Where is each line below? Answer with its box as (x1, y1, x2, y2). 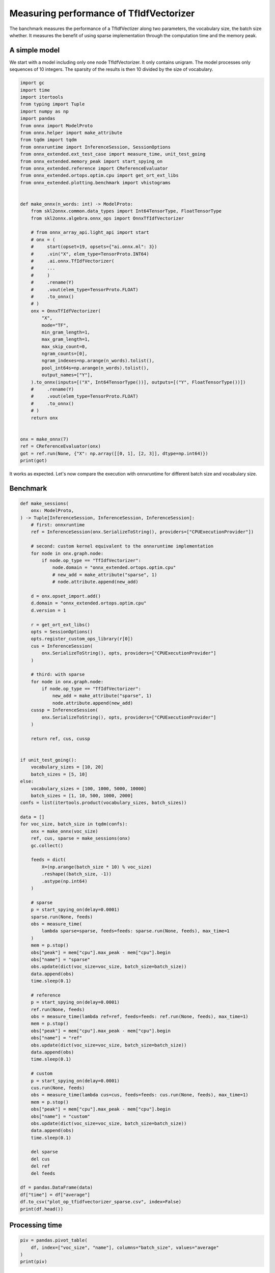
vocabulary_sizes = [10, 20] (31, 764, 104, 770)
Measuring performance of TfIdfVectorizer (9, 8, 195, 19)
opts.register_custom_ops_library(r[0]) (31, 636, 133, 642)
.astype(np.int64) (41, 878, 88, 884)
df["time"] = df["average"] (20, 1192, 90, 1198)
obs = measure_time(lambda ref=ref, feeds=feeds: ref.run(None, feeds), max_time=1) (31, 1014, 249, 1019)
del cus (31, 1156, 50, 1162)
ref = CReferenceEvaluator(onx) (20, 444, 101, 449)
